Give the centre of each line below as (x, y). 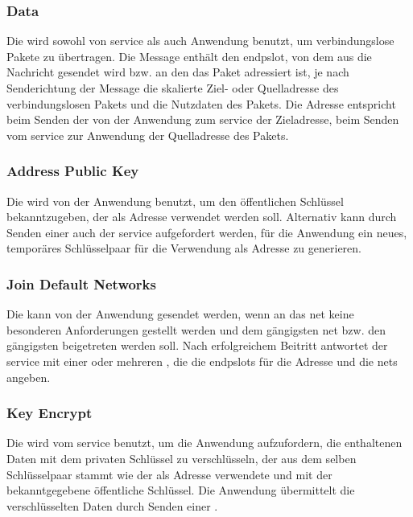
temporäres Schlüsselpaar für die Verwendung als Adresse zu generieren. (184, 248)
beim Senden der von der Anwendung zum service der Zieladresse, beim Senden (203, 119)
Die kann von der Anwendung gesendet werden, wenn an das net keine (180, 314)
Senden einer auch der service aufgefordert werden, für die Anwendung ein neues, (207, 232)
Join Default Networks (81, 283)
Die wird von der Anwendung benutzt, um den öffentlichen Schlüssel (175, 201)
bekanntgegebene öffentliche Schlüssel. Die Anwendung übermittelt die (181, 490)
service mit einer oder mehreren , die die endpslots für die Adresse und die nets (202, 361)
